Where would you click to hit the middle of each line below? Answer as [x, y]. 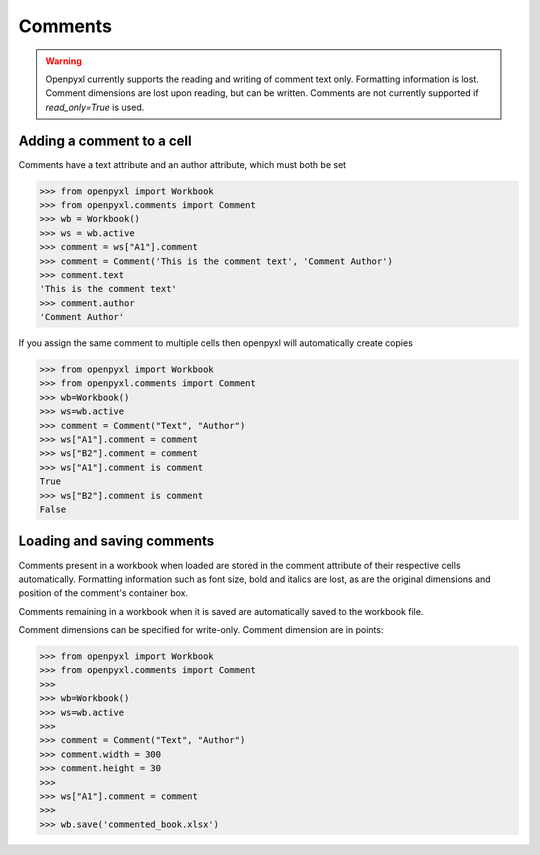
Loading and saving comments [116, 541]
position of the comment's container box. [103, 593]
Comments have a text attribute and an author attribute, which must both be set [182, 164]
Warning [63, 61]
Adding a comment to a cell [105, 140]
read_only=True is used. [95, 107]
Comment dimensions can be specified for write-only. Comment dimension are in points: [201, 630]
